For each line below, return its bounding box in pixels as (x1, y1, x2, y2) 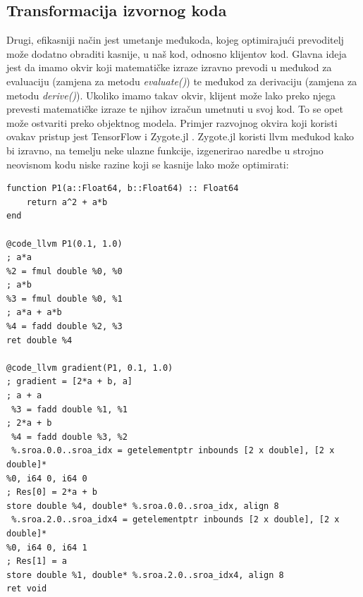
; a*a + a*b (6, 307, 62, 318)
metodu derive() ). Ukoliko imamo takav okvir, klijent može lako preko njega (6, 87, 336, 102)
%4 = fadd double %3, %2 (11, 431, 128, 442)
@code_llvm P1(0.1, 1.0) (6, 238, 123, 249)
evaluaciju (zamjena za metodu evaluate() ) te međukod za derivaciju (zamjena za (6, 73, 357, 88)
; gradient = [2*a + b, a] (6, 376, 133, 387)
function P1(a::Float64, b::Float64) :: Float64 (6, 183, 239, 194)
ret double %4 (6, 335, 73, 345)
